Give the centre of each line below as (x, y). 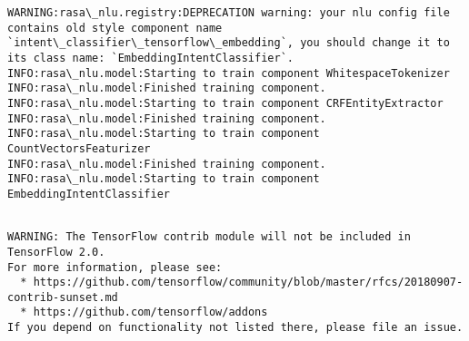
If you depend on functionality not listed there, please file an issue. (235, 328)
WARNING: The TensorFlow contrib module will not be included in (209, 237)
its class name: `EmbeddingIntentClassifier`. (150, 58)
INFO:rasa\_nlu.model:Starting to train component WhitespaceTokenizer (229, 73)
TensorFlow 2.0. (56, 252)
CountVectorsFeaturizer (79, 148)
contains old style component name (115, 28)
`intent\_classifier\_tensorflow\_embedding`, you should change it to (229, 43)
